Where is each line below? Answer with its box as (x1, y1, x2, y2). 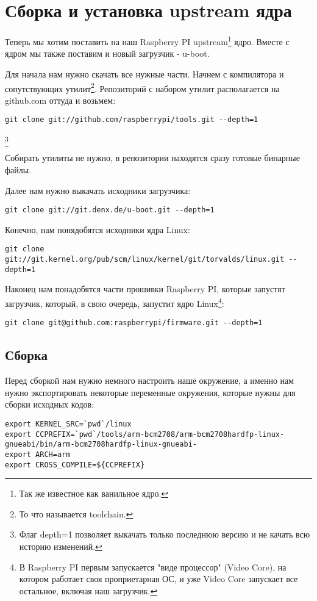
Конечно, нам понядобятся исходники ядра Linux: (5, 223, 190, 236)
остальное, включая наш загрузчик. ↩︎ (19, 584, 158, 597)
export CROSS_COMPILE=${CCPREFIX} (5, 460, 145, 469)
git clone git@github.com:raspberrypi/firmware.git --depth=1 (5, 318, 263, 328)
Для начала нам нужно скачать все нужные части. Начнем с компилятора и (5, 67, 284, 80)
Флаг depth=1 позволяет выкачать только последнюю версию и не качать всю (19, 528, 310, 541)
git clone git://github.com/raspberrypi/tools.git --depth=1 (5, 115, 258, 124)
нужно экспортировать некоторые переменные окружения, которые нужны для (5, 386, 296, 398)
